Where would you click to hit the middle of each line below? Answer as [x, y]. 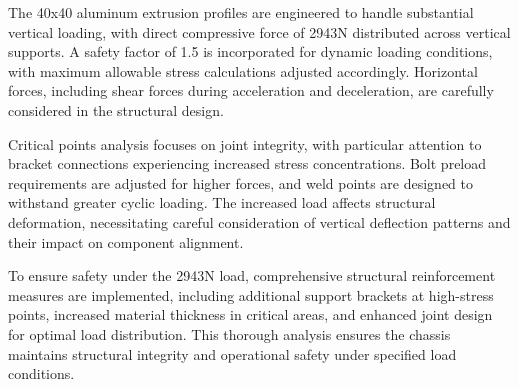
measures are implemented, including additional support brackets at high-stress [251, 294]
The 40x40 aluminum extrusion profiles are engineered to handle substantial [241, 12]
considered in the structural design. [116, 109]
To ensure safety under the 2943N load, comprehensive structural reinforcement [252, 275]
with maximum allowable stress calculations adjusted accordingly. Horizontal [243, 70]
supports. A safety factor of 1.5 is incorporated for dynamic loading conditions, [250, 51]
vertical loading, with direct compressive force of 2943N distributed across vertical [259, 31]
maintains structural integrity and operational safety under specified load [232, 353]
